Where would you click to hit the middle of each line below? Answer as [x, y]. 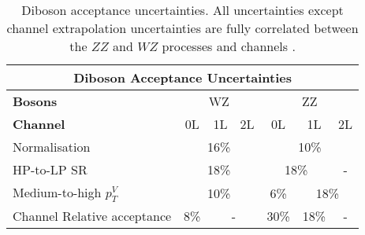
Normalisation [52, 147]
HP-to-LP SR [50, 169]
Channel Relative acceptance [92, 216]
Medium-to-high [57, 192]
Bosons [35, 101]
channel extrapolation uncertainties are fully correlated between [182, 28]
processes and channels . [229, 46]
